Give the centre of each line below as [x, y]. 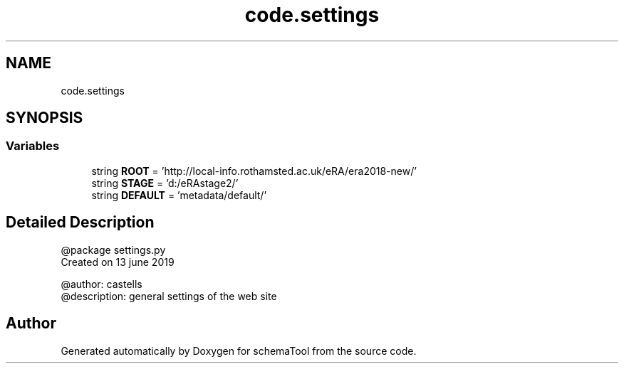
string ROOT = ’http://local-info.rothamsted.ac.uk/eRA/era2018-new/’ [254, 171]
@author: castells [102, 284]
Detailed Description [80, 223]
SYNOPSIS [45, 118]
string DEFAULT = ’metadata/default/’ [179, 195]
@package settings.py [113, 250]
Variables [33, 146]
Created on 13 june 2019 [118, 262]
